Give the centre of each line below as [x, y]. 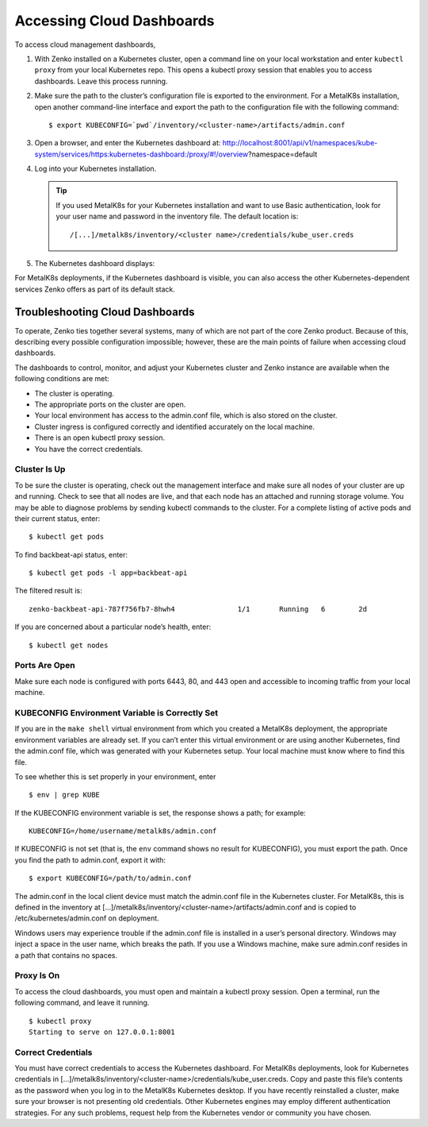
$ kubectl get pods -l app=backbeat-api [108, 573]
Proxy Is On [37, 975]
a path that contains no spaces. [66, 955]
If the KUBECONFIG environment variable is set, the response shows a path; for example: [160, 812]
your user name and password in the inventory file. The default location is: [177, 216]
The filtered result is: [48, 591]
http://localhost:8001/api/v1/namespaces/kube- [300, 143]
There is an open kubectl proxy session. [100, 438]
